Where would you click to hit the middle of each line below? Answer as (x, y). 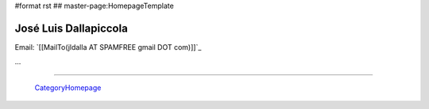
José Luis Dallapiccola (71, 28)
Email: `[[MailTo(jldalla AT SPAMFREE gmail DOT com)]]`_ (108, 47)
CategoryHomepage (68, 88)
